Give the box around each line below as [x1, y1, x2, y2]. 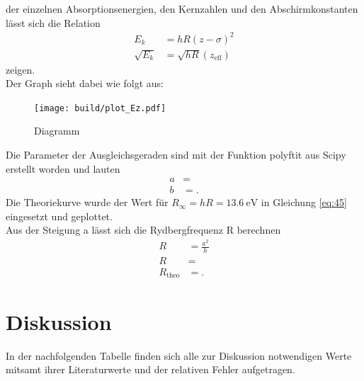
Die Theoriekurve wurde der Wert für [6, 195, 169, 210]
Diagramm [34, 123, 80, 138]
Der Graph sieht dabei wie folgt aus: [6, 76, 164, 91]
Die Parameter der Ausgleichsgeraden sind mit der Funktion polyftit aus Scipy [6, 147, 346, 161]
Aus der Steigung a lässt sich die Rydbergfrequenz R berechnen [6, 222, 281, 237]
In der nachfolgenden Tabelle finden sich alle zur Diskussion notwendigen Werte [6, 348, 352, 363]
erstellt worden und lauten [6, 161, 120, 176]
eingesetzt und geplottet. [6, 208, 113, 223]
